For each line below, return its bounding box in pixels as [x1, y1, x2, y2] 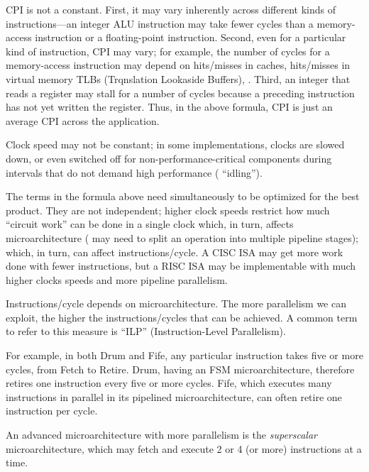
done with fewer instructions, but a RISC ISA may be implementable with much [6, 258, 356, 273]
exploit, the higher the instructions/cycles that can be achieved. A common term [6, 309, 358, 324]
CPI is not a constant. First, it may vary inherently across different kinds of [6, 2, 336, 16]
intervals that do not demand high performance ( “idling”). [6, 165, 263, 180]
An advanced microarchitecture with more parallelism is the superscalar [6, 427, 318, 442]
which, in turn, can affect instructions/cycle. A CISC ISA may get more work [6, 244, 343, 259]
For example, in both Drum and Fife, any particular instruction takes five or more [6, 348, 363, 363]
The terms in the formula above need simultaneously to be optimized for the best [6, 189, 360, 204]
